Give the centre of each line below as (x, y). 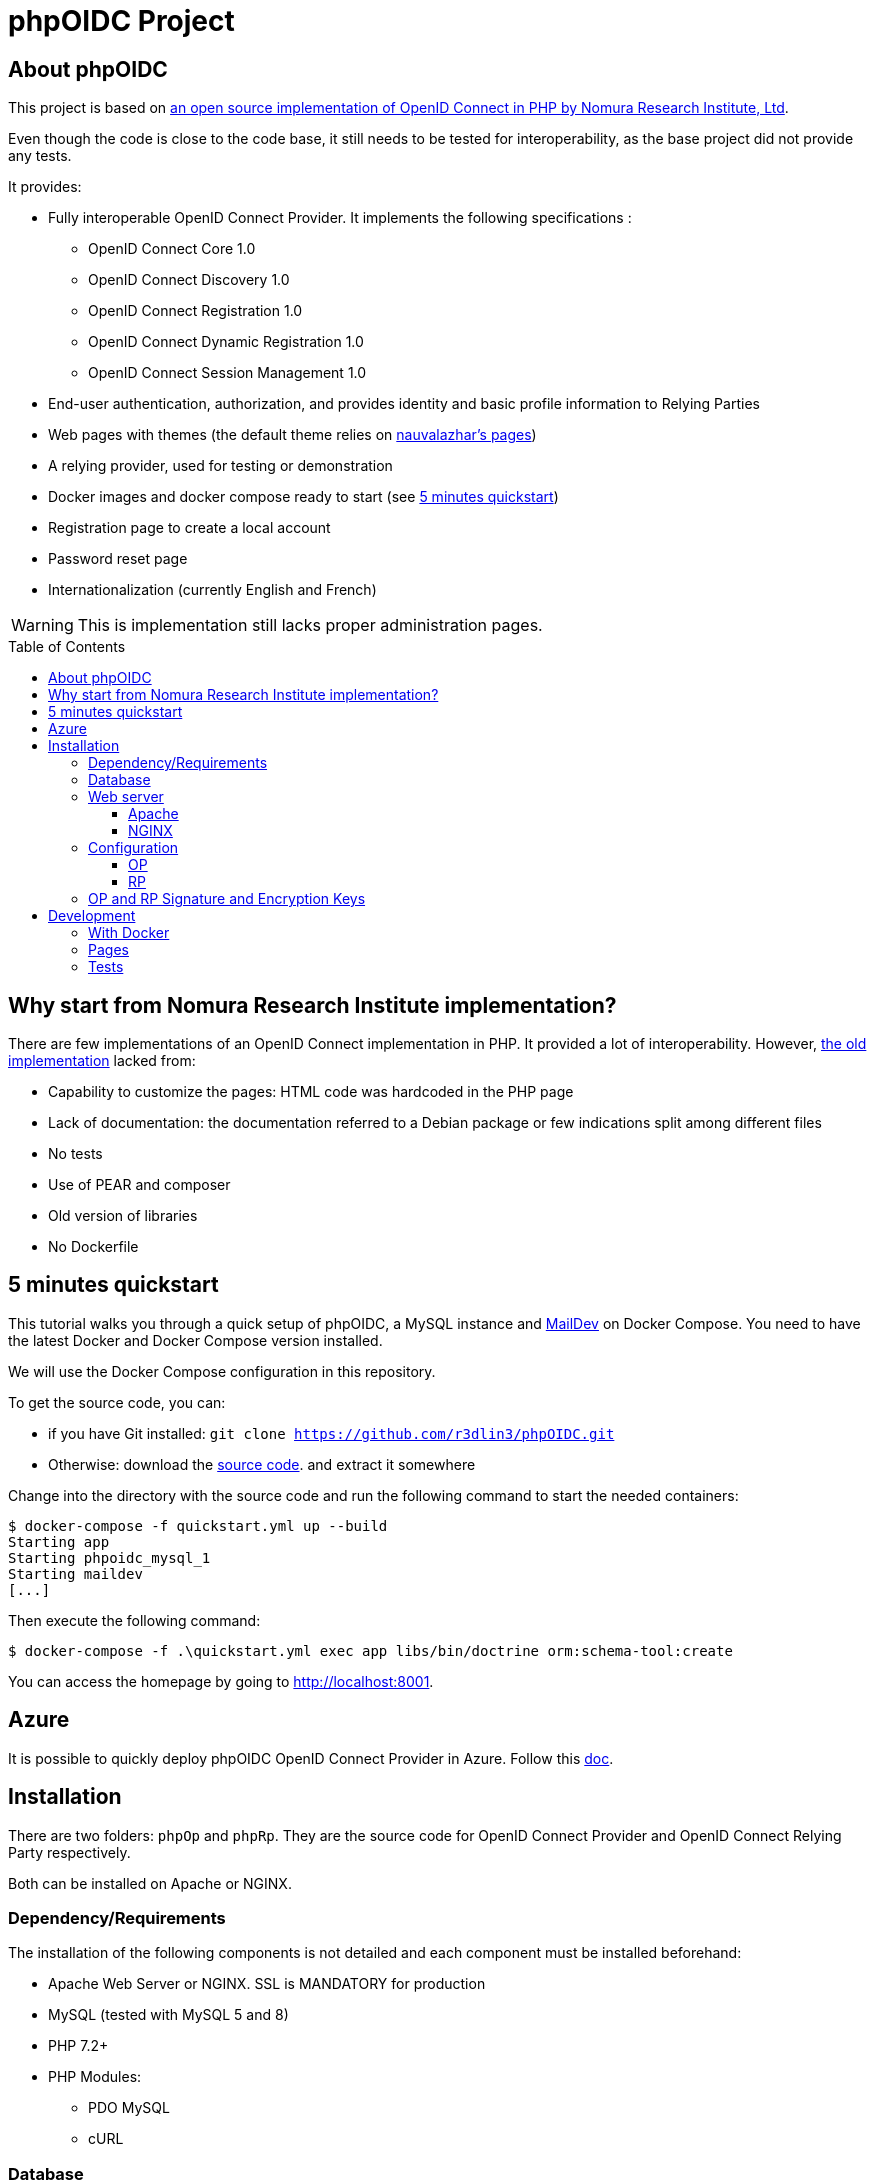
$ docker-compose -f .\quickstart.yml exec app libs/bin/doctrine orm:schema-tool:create (370, 1650)
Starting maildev (75, 1573)
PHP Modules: (95, 2077)
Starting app (59, 1541)
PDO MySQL (129, 2108)
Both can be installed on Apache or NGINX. (150, 1883)
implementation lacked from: (102, 1061)
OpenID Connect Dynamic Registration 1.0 (226, 342)
